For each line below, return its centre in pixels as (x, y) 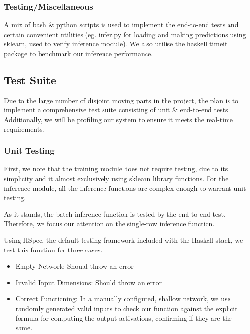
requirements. (24, 129)
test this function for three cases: (53, 249)
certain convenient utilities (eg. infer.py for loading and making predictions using (125, 34)
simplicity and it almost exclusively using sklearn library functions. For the (116, 178)
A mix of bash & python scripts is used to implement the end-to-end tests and (121, 25)
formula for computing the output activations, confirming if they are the (124, 318)
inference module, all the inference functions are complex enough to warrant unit (125, 188)
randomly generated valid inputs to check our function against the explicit (126, 308)
